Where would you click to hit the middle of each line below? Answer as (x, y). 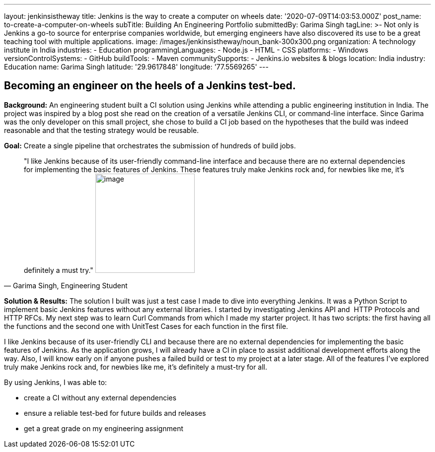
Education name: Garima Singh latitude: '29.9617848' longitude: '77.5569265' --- (136, 67)
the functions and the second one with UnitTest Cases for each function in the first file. (146, 326)
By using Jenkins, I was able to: (56, 382)
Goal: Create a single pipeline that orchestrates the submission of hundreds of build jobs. (150, 145)
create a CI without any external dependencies (100, 397)
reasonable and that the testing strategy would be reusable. (102, 130)
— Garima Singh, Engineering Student (66, 285)
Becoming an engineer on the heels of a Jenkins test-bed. (150, 86)
